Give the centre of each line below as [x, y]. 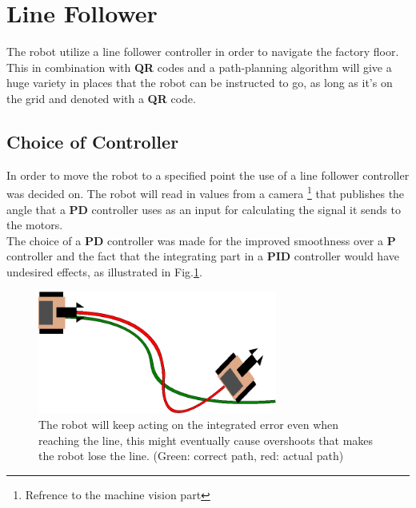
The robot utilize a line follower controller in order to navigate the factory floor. [203, 52]
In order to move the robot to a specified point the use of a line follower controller [208, 175]
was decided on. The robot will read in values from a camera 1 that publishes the [206, 192]
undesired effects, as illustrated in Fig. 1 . [104, 271]
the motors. [35, 225]
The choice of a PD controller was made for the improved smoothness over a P [201, 240]
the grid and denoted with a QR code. [101, 98]
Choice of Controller [93, 141]
